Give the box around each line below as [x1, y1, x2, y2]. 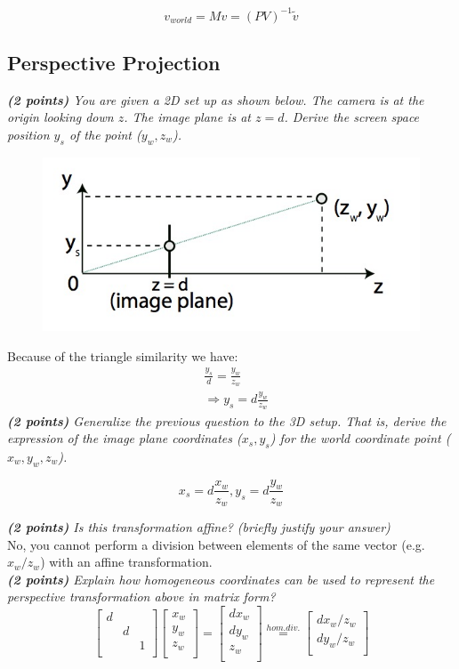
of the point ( [68, 125, 141, 143]
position [7, 125, 50, 143]
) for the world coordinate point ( [270, 429, 451, 447]
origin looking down [7, 108, 114, 126]
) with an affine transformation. [40, 552, 213, 571]
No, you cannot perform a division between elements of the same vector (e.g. [7, 535, 425, 553]
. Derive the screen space [284, 108, 420, 126]
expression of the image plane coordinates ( [7, 429, 242, 447]
